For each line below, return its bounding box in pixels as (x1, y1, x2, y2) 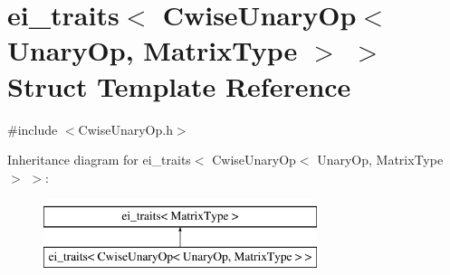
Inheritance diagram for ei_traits (7, 150, 191, 169)
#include (7, 119, 58, 138)
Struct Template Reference (7, 67, 351, 104)
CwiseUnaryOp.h (78, 119, 173, 138)
